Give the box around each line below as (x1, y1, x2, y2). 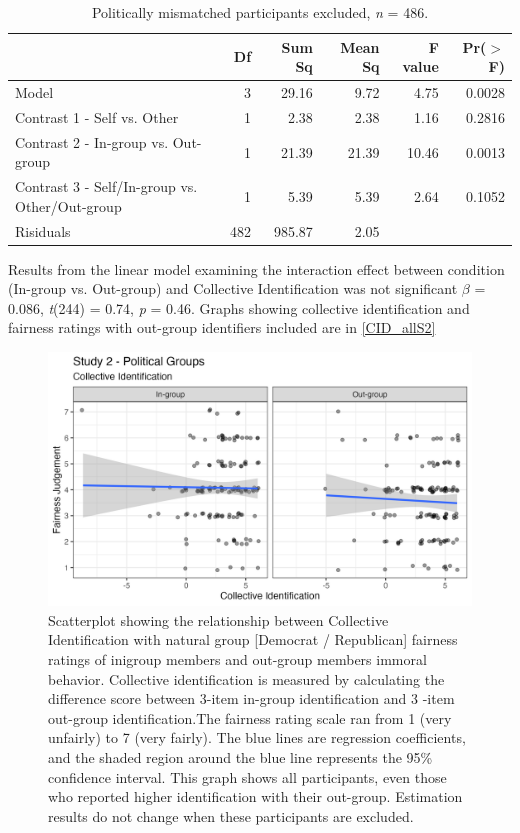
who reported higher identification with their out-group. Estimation (48, 786, 463, 807)
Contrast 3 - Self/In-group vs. (15, 176, 198, 197)
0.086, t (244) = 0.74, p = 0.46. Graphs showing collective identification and (8, 297, 470, 318)
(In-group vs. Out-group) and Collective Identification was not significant (8, 278, 458, 299)
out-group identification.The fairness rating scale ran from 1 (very (48, 707, 452, 728)
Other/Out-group (15, 195, 122, 216)
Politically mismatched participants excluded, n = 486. (91, 2, 429, 22)
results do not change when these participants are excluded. (48, 805, 414, 826)
